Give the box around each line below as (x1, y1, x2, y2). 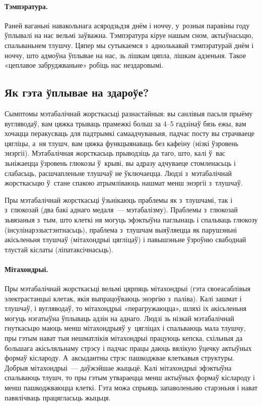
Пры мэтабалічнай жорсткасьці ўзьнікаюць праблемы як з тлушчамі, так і (5, 194, 233, 205)
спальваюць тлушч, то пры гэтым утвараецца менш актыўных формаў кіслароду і (5, 372, 255, 383)
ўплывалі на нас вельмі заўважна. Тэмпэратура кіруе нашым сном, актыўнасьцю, (5, 30, 253, 40)
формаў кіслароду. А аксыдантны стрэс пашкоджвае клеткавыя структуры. (5, 352, 235, 363)
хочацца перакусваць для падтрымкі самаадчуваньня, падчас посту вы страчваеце (5, 128, 255, 139)
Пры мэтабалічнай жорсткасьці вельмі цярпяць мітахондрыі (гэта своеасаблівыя (5, 283, 250, 294)
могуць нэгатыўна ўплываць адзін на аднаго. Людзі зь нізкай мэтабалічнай (5, 312, 234, 323)
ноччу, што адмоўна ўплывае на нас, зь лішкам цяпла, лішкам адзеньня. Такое (5, 50, 246, 60)
